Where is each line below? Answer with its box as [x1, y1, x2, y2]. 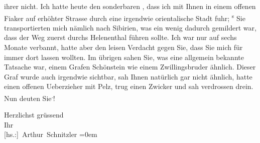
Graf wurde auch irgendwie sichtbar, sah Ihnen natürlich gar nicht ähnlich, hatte [4, 71, 252, 81]
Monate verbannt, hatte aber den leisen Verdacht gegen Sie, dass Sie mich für [4, 42, 243, 52]
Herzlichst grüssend [4, 109, 64, 120]
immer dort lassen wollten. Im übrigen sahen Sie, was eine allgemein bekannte [4, 51, 244, 62]
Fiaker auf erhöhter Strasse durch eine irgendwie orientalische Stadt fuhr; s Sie [4, 11, 245, 23]
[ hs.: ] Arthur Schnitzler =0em [4, 129, 97, 139]
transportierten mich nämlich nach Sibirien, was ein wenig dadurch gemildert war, [4, 22, 256, 32]
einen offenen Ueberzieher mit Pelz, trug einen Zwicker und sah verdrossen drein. [4, 81, 253, 91]
